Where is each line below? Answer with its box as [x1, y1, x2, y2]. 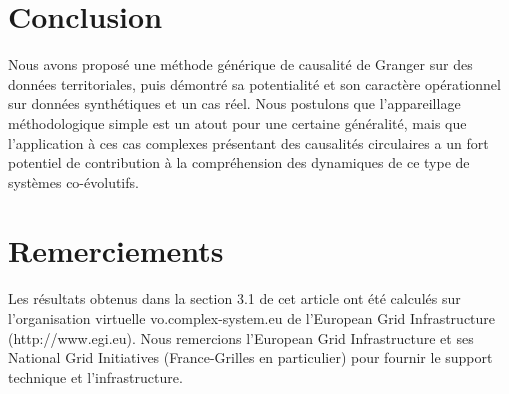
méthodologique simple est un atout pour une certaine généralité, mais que [8, 112, 467, 133]
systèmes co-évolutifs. [8, 171, 139, 192]
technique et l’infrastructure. [8, 366, 183, 387]
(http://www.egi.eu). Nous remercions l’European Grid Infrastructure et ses [8, 327, 474, 348]
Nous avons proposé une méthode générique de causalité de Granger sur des [8, 54, 473, 75]
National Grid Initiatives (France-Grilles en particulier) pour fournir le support [8, 347, 493, 368]
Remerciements [8, 230, 224, 271]
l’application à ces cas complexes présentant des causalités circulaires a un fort [8, 132, 489, 153]
